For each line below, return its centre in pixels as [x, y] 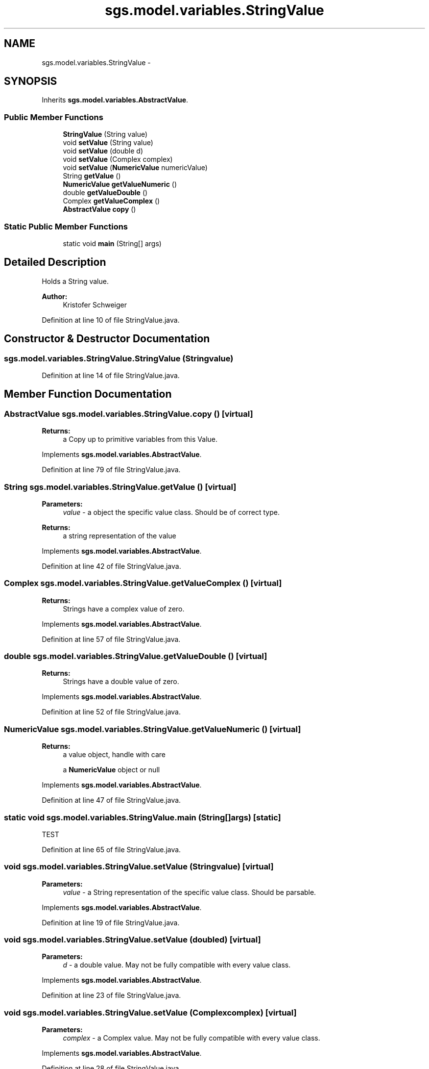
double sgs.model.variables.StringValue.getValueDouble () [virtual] [136, 656]
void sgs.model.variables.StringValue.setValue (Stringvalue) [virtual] [139, 867]
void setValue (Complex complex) [118, 159]
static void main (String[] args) [112, 243]
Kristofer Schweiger [95, 305]
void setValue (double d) [103, 151]
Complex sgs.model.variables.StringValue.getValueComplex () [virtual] [143, 583]
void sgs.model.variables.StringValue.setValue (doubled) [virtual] [132, 940]
